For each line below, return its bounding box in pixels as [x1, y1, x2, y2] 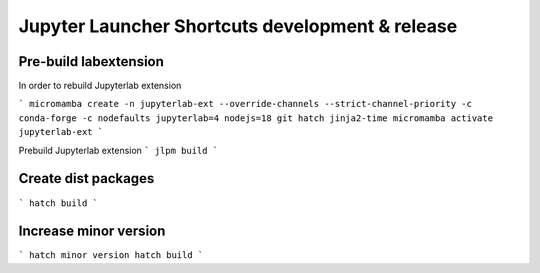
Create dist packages [18, 170, 155, 187]
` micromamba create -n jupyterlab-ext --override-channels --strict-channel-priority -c [18, 98, 472, 110]
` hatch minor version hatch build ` [18, 250, 204, 261]
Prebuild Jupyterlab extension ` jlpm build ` [18, 144, 219, 156]
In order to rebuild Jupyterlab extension [18, 80, 182, 92]
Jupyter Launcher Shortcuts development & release [18, 15, 458, 37]
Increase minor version [18, 223, 166, 240]
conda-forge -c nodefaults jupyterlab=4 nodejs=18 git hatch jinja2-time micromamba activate [18, 112, 494, 124]
